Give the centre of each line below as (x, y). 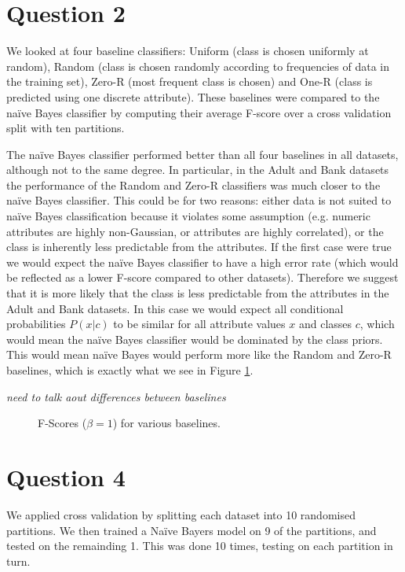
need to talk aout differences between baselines (116, 396)
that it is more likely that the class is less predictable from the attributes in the (198, 293)
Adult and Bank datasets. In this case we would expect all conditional (175, 308)
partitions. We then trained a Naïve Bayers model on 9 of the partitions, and (192, 530)
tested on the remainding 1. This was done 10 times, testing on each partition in (200, 546)
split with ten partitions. (66, 128)
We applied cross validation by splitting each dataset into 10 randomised (181, 514)
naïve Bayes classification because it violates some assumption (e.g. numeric (188, 216)
